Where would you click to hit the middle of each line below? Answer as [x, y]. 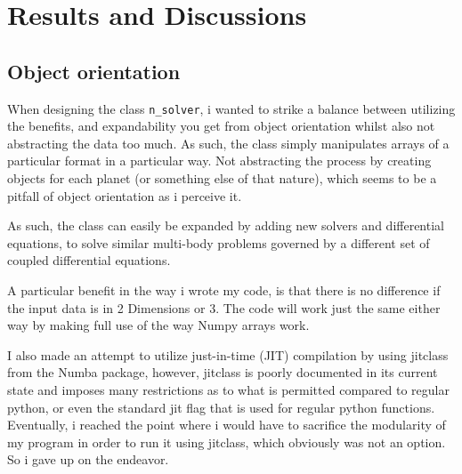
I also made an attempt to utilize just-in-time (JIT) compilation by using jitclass [228, 354]
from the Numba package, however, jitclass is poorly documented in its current [223, 372]
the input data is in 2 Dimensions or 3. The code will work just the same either [224, 307]
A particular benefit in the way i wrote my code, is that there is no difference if [224, 289]
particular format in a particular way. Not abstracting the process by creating [219, 161]
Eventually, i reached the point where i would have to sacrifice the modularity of [227, 425]
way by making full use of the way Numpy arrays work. [158, 325]
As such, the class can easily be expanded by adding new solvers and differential [226, 225]
